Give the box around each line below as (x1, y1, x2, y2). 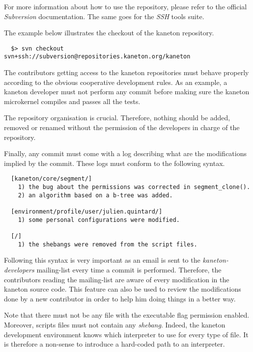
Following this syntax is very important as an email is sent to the (4, 255, 200, 265)
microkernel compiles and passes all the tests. (4, 96, 141, 106)
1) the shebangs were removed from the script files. (18, 241, 197, 248)
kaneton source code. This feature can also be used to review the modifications (4, 284, 241, 294)
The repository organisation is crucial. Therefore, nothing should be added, (4, 112, 230, 123)
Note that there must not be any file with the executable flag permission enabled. (4, 310, 250, 320)
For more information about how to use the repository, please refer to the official (4, 1, 247, 11)
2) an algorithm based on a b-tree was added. (18, 191, 173, 199)
